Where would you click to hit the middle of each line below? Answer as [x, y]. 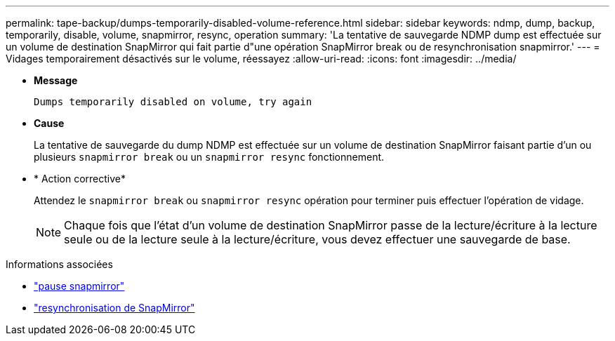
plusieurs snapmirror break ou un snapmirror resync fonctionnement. [209, 157]
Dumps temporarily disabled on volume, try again [173, 102]
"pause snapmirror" [79, 286]
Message [56, 80]
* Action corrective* [80, 179]
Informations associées [59, 264]
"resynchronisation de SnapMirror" [114, 308]
